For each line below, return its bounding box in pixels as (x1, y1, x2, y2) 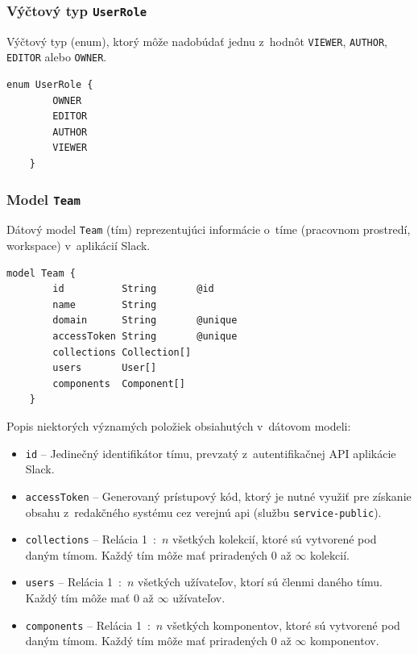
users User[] (52, 362, 157, 374)
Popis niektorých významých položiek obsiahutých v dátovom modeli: (6, 418, 351, 435)
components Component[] (52, 377, 185, 389)
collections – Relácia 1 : (25, 531, 156, 548)
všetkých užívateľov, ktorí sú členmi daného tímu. (138, 573, 383, 590)
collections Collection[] (52, 346, 192, 358)
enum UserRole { (6, 79, 93, 91)
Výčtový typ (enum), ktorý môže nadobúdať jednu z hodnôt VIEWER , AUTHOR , (6, 32, 387, 49)
